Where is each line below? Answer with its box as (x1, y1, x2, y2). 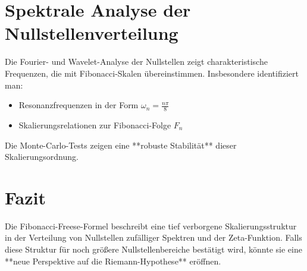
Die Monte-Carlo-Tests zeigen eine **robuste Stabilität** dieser (5, 138, 237, 151)
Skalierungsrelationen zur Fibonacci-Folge (18, 118, 171, 131)
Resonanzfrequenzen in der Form (18, 99, 139, 111)
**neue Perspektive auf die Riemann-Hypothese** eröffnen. (5, 254, 221, 267)
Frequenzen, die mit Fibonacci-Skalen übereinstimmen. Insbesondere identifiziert (5, 67, 299, 79)
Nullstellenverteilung (5, 21, 178, 45)
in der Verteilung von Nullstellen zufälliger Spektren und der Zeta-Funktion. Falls (5, 231, 302, 244)
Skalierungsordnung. (5, 150, 79, 163)
